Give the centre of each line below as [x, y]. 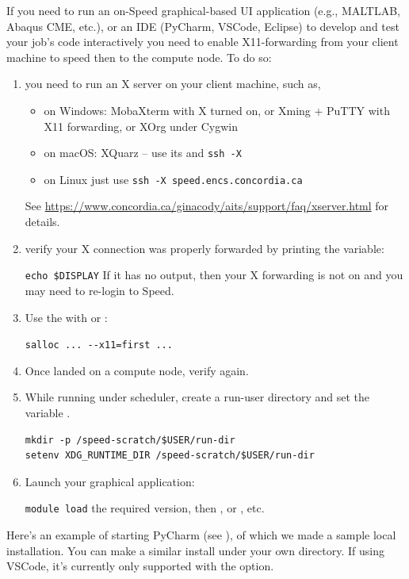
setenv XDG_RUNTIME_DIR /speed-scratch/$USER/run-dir [170, 456]
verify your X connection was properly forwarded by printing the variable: [204, 248]
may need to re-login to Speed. [99, 290]
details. [42, 222]
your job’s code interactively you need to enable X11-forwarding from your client [203, 42]
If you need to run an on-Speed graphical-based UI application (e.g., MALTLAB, [203, 10]
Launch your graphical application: [110, 481]
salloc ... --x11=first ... [99, 345]
